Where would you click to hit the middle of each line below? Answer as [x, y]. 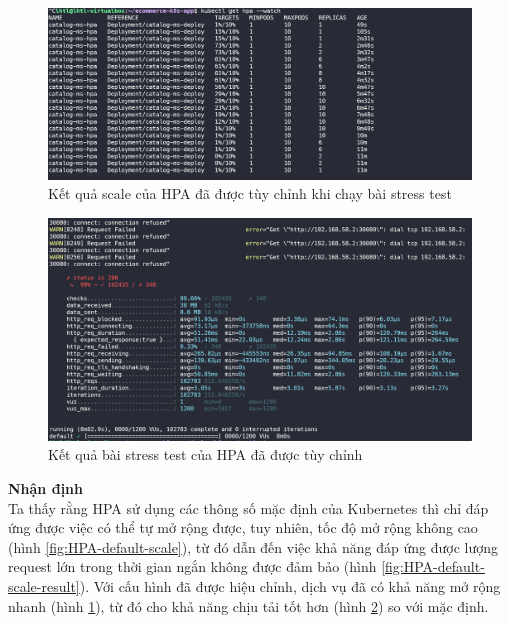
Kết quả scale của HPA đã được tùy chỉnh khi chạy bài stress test [250, 193]
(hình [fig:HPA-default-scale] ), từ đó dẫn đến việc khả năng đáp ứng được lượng [253, 546]
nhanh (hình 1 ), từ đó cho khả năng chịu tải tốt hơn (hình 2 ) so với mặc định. [248, 605]
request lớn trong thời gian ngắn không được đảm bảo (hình [192, 566]
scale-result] [44, 585]
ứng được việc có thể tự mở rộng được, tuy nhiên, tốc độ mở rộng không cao [243, 527]
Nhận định [45, 487]
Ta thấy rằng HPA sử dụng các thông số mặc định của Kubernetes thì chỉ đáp [248, 507]
